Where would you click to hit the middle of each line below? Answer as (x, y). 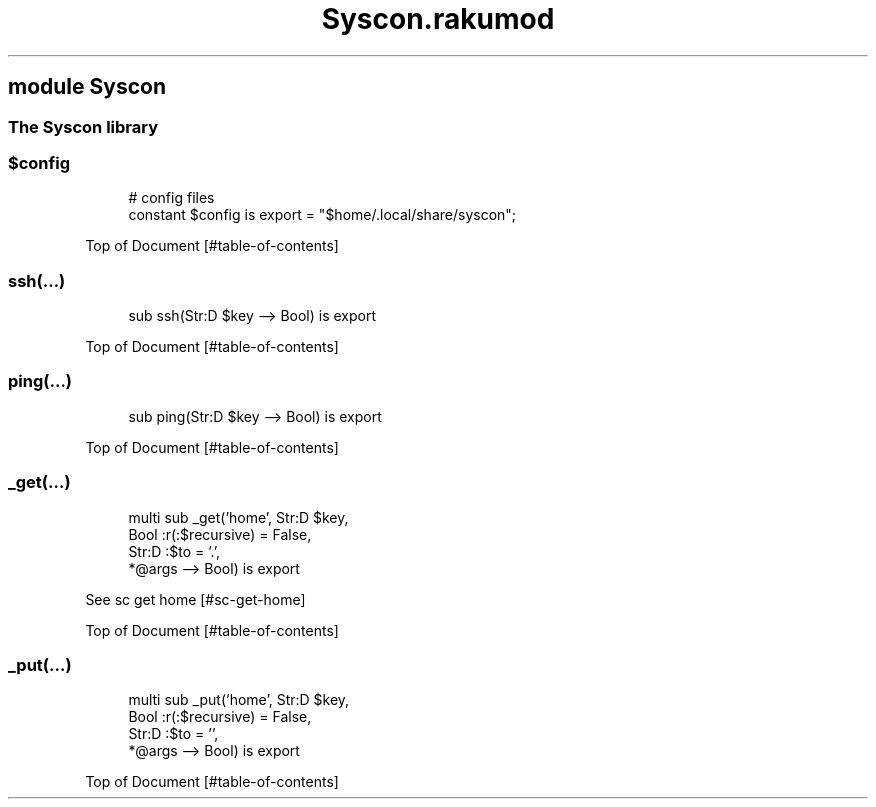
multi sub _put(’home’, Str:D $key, (239, 700)
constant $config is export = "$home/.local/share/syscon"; (322, 215)
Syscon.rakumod (438, 19)
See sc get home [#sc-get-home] (195, 599)
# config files (171, 198)
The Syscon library (83, 126)
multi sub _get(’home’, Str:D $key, (238, 517)
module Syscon (87, 87)
